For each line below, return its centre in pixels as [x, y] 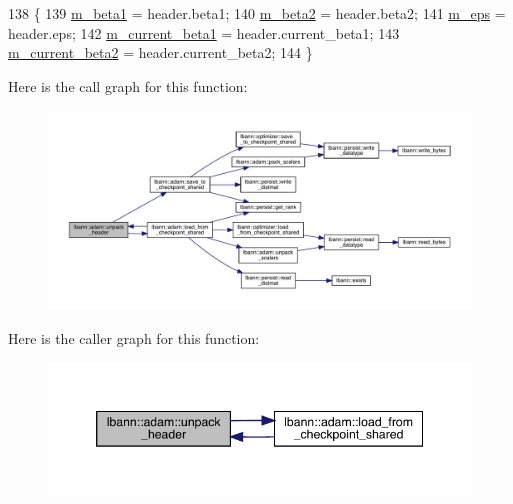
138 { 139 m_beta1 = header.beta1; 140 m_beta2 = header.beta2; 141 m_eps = [257, 13]
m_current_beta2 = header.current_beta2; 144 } [160, 52]
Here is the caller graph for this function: [134, 337]
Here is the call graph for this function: [128, 85]
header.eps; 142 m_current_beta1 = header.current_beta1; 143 [204, 32]
